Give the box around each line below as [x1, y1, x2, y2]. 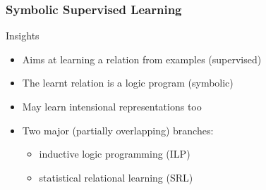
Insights [6, 28, 40, 43]
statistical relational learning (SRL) [39, 170, 193, 184]
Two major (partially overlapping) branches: [22, 122, 214, 137]
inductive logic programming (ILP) [39, 146, 191, 161]
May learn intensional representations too [22, 99, 202, 113]
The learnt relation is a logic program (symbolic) [22, 75, 234, 90]
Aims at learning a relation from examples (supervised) [22, 51, 262, 66]
